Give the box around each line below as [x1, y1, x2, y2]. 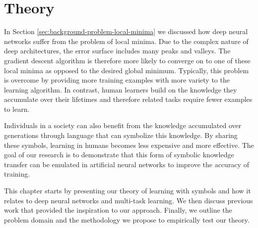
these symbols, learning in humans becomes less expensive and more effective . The [4, 139, 254, 150]
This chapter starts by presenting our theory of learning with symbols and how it [4, 185, 251, 196]
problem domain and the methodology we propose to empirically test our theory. [4, 214, 250, 225]
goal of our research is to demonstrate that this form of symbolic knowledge [4, 149, 234, 160]
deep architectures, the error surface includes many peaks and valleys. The [4, 46, 231, 56]
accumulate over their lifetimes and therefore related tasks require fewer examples [4, 94, 253, 104]
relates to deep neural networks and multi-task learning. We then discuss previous [4, 195, 253, 205]
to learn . [4, 103, 30, 114]
